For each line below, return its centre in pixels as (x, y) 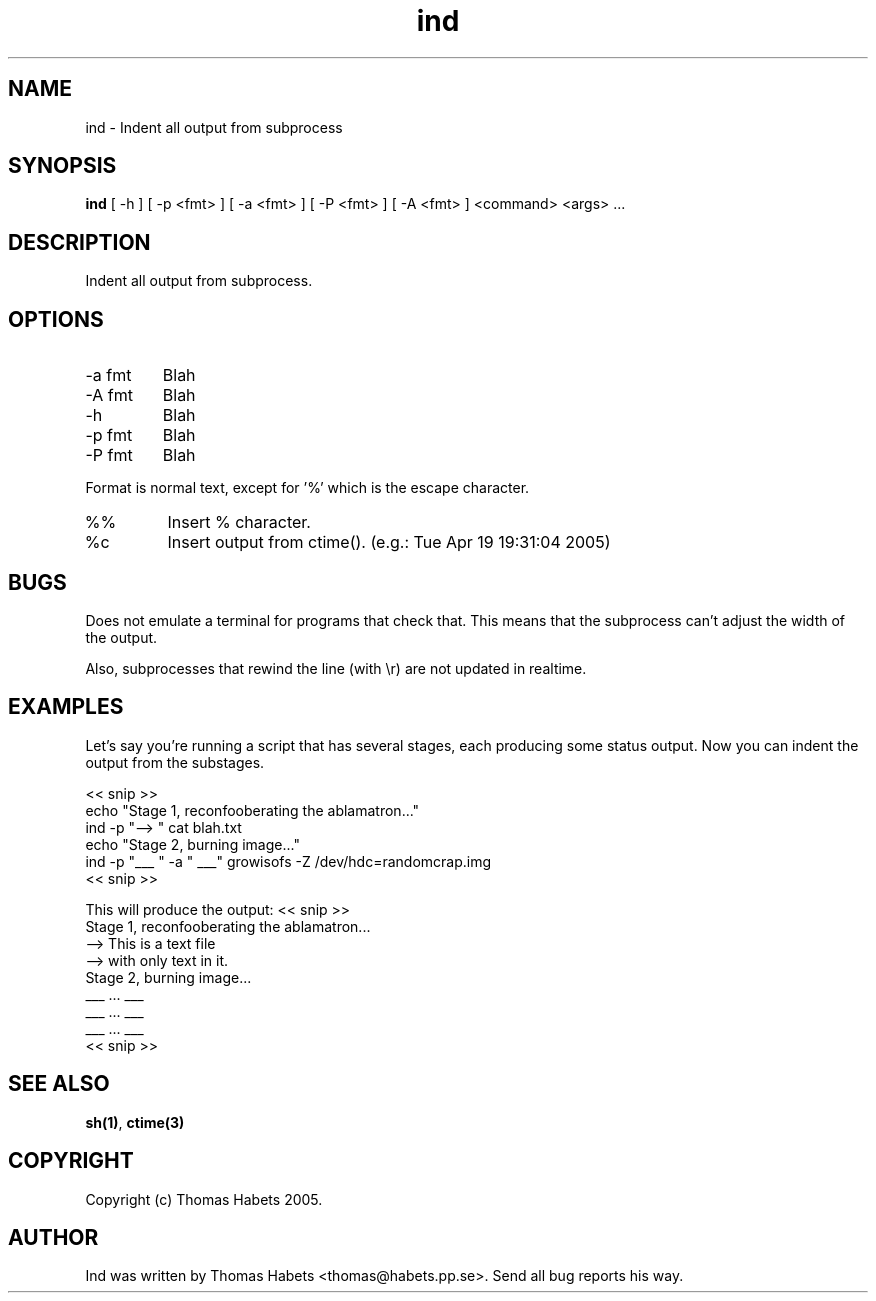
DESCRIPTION (79, 242)
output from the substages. (175, 762)
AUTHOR (53, 1237)
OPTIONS (56, 319)
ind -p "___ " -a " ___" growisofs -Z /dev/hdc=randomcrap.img (288, 861)
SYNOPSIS (62, 166)
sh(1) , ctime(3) (135, 1122)
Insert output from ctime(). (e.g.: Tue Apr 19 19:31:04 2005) (389, 542)
